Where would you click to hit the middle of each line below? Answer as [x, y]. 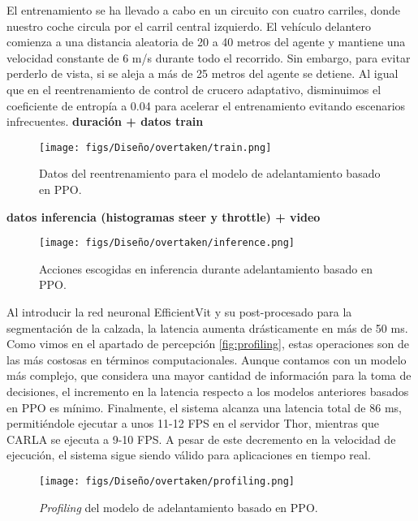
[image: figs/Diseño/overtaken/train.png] [155, 147]
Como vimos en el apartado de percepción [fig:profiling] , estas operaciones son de [208, 344]
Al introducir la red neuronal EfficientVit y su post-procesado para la [179, 312]
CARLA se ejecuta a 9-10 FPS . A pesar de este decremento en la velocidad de [201, 439]
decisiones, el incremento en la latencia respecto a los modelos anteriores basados [208, 391]
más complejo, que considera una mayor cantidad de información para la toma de [209, 375]
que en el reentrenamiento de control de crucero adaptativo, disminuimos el [194, 89]
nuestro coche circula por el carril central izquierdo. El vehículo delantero [189, 26]
